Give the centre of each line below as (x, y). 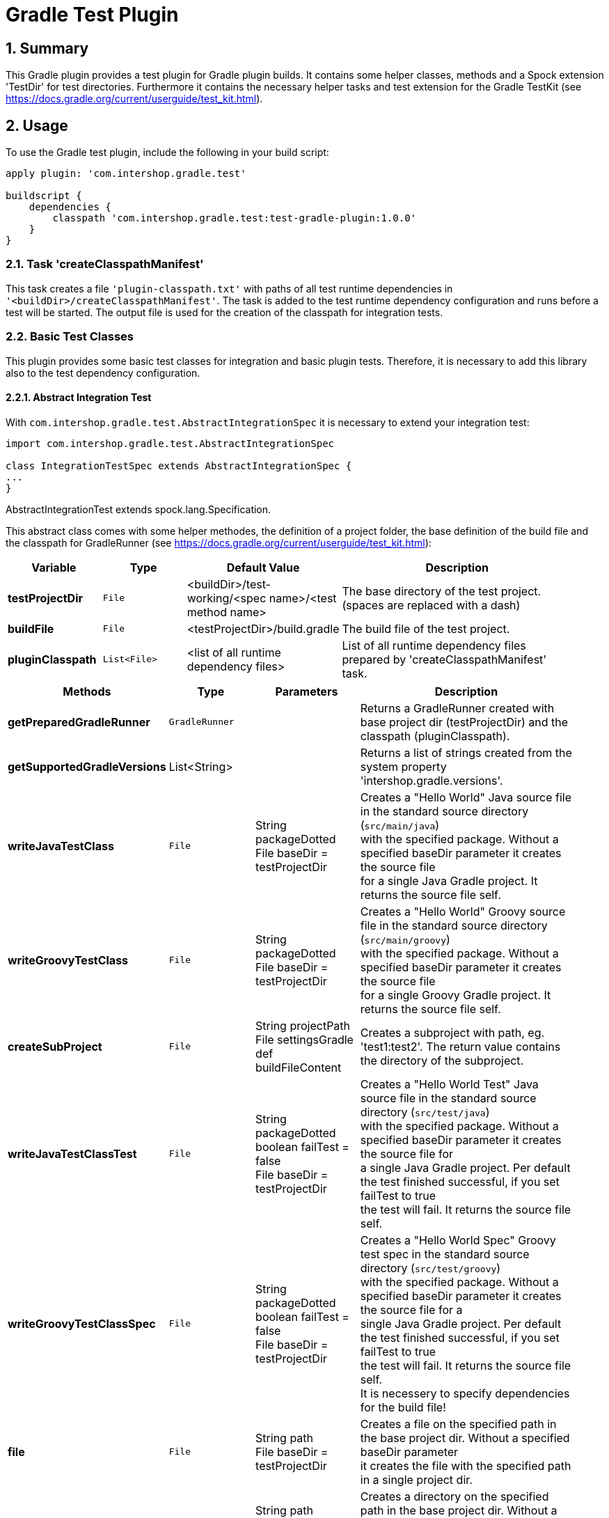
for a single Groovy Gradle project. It (456, 995)
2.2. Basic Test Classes (70, 337)
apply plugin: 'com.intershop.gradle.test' (126, 174)
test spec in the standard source (445, 1254)
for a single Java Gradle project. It (449, 881)
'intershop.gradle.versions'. (432, 780)
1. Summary (47, 48)
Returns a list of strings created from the (466, 752)
